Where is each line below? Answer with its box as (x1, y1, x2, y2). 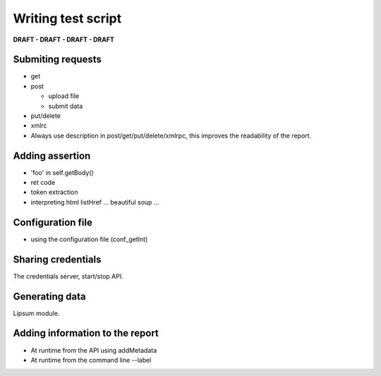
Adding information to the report (13, 327, 159, 339)
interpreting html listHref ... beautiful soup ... (30, 198, 159, 206)
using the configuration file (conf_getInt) (30, 235, 148, 243)
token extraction (30, 188, 78, 197)
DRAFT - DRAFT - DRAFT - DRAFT (13, 35, 114, 44)
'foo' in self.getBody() (30, 168, 95, 176)
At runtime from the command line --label (30, 356, 152, 364)
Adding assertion (13, 150, 91, 162)
